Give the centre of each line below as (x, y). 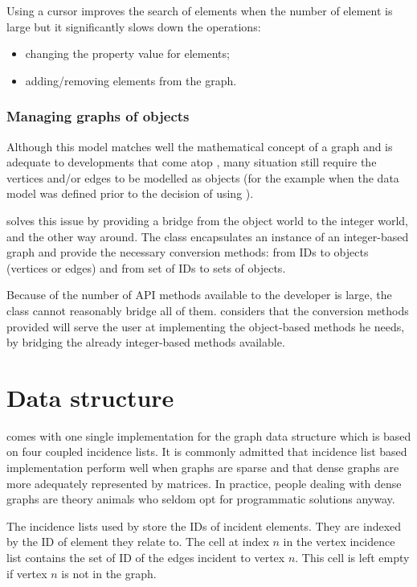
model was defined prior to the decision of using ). (130, 193)
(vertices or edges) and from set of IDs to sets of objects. (146, 267)
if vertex (27, 573)
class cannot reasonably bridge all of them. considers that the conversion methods (208, 310)
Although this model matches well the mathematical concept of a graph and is (200, 146)
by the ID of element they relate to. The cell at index (138, 542)
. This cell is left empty (352, 557)
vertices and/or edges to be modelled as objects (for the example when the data (203, 177)
